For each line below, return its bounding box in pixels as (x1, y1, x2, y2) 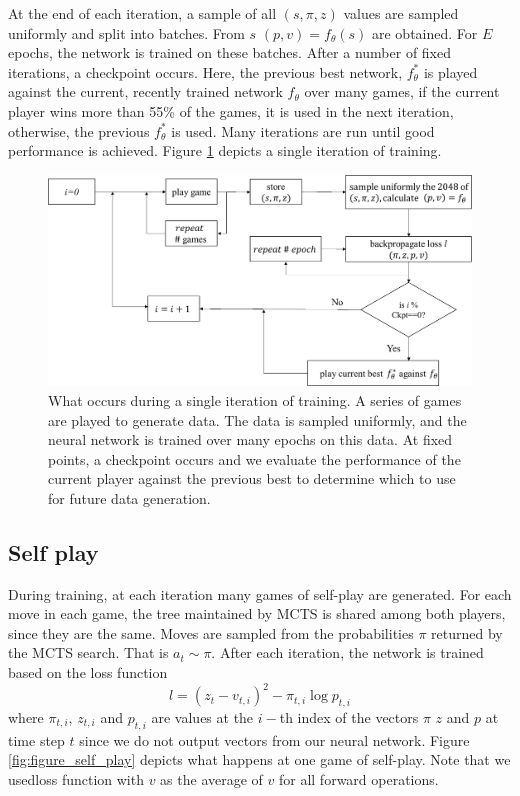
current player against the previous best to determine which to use (48, 468, 456, 489)
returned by (431, 622, 503, 643)
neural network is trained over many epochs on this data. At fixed (48, 429, 453, 450)
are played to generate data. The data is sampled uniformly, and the (48, 409, 467, 430)
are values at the (151, 706, 254, 727)
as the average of (160, 768, 263, 789)
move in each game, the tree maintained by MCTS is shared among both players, (8, 603, 506, 624)
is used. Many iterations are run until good (171, 120, 435, 141)
